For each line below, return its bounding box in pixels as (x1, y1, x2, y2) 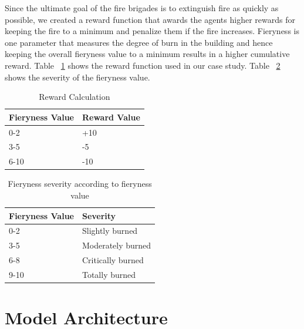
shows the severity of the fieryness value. (5, 70, 150, 83)
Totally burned (82, 268, 136, 280)
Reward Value (82, 110, 140, 123)
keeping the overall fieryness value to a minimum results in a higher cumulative (5, 48, 290, 60)
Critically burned (82, 254, 144, 266)
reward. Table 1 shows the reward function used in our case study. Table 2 (5, 59, 281, 71)
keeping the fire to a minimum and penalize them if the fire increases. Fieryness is (5, 25, 299, 37)
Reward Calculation (39, 90, 110, 103)
